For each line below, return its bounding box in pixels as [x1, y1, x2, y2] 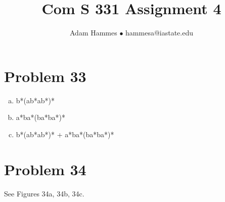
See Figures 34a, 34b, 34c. [4, 188, 84, 198]
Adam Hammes [69, 27, 117, 38]
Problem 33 [4, 65, 86, 86]
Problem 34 [4, 158, 86, 179]
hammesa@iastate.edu [125, 27, 194, 38]
